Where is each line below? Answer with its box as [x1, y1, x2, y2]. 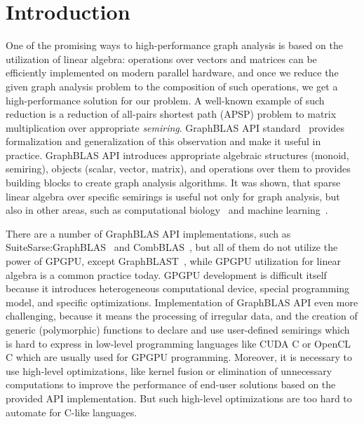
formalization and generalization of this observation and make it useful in [6, 134, 321, 149]
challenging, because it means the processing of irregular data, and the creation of [6, 308, 358, 323]
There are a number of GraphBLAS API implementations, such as [6, 226, 291, 240]
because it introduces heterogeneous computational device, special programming [6, 281, 350, 296]
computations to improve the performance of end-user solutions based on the [6, 377, 336, 392]
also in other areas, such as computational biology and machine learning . [6, 203, 328, 217]
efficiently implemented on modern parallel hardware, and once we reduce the [6, 65, 339, 80]
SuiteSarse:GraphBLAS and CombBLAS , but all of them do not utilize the [6, 240, 338, 254]
